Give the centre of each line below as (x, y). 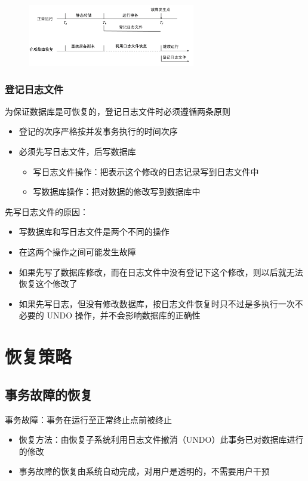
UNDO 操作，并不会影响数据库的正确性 (124, 315)
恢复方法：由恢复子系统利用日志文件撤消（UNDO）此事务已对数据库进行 (161, 439)
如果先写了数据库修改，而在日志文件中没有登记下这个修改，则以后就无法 (161, 272)
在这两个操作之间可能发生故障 (77, 251)
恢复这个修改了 (48, 284)
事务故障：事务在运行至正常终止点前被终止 (88, 419)
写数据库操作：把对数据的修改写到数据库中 (117, 192)
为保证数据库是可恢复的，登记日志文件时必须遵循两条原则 (118, 111)
